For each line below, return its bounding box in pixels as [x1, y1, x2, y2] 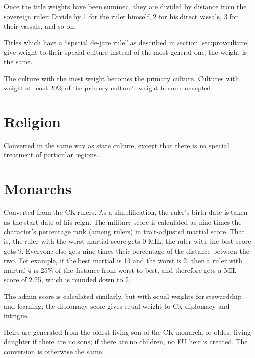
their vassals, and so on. [4, 21, 76, 31]
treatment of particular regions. [4, 149, 99, 160]
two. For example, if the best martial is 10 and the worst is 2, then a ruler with [4, 255, 243, 266]
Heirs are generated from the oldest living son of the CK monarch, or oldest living [4, 327, 251, 337]
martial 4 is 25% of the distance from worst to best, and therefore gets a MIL [4, 265, 237, 275]
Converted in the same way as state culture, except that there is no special [4, 140, 229, 150]
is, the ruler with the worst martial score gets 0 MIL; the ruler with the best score [4, 236, 251, 246]
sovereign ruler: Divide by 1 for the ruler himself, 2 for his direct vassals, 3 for [4, 11, 238, 21]
